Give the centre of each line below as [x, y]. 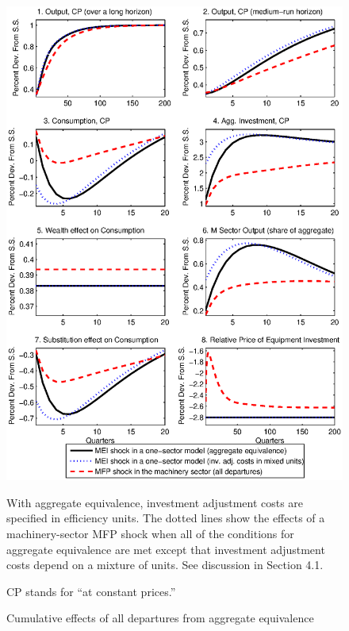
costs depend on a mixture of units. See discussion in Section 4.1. [165, 565]
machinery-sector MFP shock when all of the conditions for [150, 533]
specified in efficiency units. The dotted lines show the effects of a [166, 518]
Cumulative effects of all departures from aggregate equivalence [160, 618]
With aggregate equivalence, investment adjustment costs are [155, 502]
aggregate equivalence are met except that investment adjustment [166, 549]
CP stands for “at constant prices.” [91, 591]
